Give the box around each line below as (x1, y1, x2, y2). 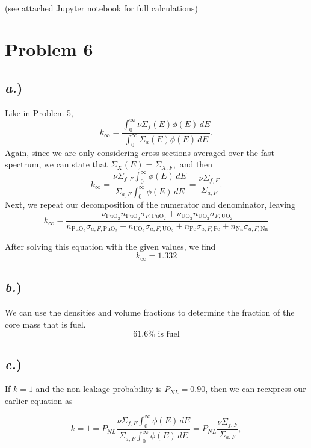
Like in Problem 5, (5, 106, 73, 119)
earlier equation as (5, 394, 73, 406)
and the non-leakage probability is (35, 382, 162, 395)
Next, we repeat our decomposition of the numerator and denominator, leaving (5, 198, 295, 211)
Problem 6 (5, 37, 93, 61)
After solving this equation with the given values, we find (5, 240, 216, 252)
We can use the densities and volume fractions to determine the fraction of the (5, 305, 295, 318)
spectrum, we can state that (5, 158, 108, 170)
